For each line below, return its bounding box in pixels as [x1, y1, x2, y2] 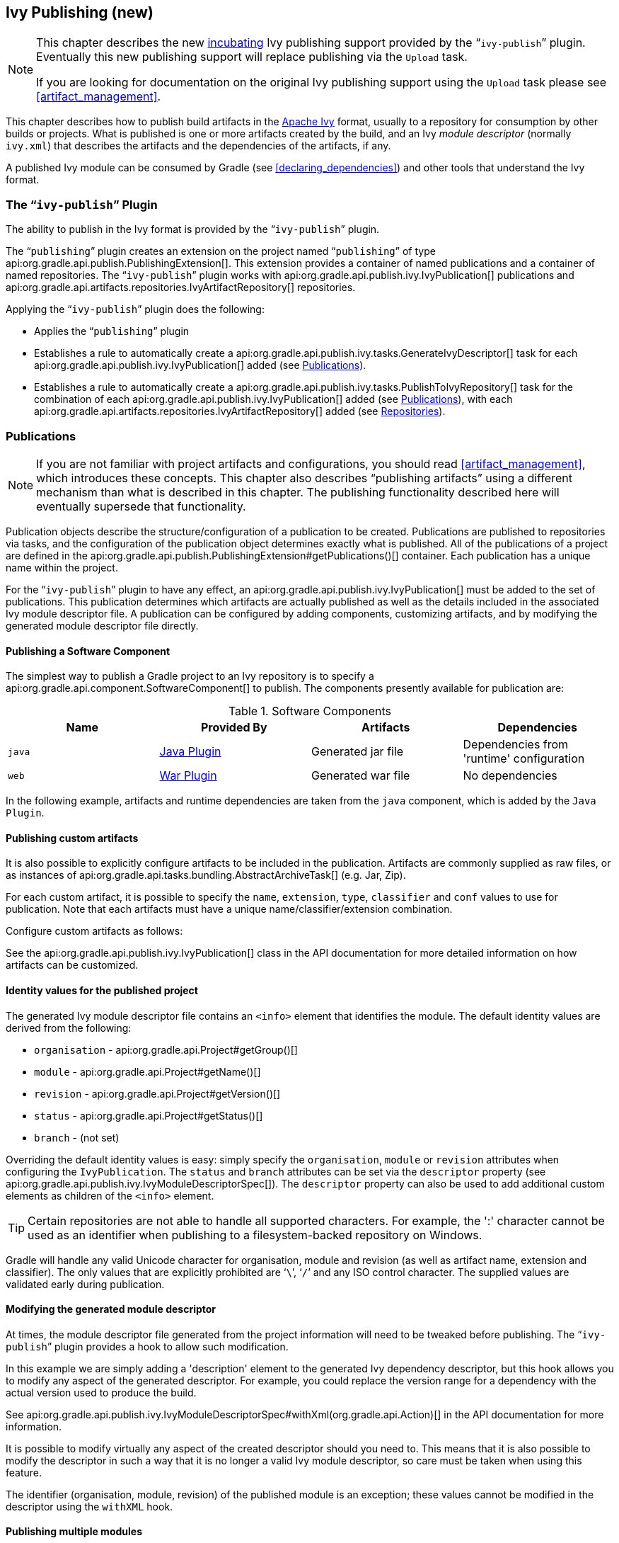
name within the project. [6, 561, 118, 574]
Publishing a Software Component [6, 644, 170, 657]
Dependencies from [463, 737, 569, 752]
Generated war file [311, 768, 410, 783]
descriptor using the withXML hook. [6, 1500, 173, 1513]
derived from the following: [6, 1021, 132, 1034]
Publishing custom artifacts [6, 831, 139, 844]
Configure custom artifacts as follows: [6, 925, 183, 938]
